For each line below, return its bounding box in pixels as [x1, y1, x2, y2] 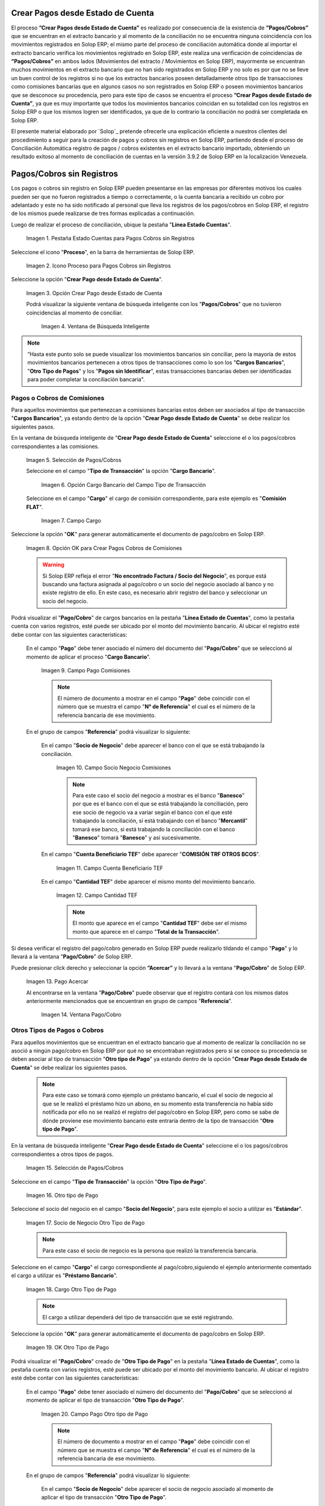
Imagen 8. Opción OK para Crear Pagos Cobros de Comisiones [26, 544, 182, 551]
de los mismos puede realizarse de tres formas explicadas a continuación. [11, 210, 196, 217]
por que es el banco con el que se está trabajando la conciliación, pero [72, 800, 249, 807]
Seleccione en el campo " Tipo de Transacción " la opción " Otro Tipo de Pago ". [11, 1178, 207, 1185]
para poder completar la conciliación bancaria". [27, 375, 145, 383]
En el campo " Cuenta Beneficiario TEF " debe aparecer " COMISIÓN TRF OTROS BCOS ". [41, 851, 260, 858]
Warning [42, 561, 64, 569]
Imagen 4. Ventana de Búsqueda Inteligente [41, 322, 150, 330]
